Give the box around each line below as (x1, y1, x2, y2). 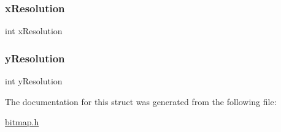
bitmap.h (5, 116, 39, 128)
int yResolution (5, 75, 63, 87)
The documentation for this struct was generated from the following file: (5, 95, 277, 108)
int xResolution (5, 24, 63, 37)
